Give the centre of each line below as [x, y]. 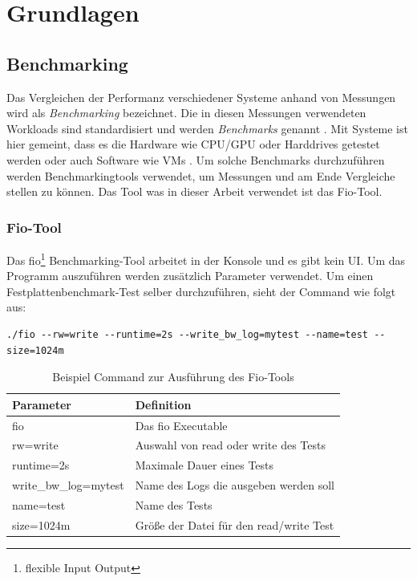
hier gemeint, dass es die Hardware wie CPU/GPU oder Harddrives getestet [193, 144]
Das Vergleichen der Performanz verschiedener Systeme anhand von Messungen [201, 97]
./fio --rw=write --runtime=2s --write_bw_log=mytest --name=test [188, 334]
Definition [163, 404]
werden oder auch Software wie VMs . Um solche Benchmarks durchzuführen [196, 159]
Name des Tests [174, 504]
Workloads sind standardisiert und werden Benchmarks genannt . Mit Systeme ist [207, 128]
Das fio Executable [181, 425]
